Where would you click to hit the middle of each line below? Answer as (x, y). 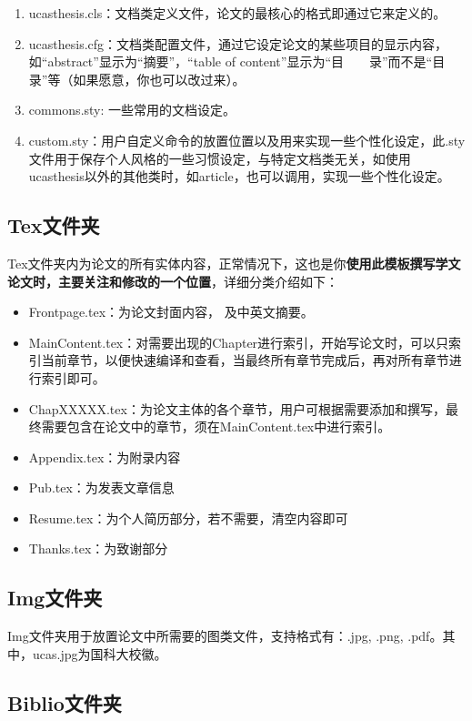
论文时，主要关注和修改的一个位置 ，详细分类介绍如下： (173, 281)
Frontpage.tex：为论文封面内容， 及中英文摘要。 (171, 312)
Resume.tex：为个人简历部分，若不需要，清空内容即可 (188, 518)
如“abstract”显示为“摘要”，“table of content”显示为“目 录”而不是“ (231, 61)
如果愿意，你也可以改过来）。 (159, 79)
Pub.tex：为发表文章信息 (101, 487)
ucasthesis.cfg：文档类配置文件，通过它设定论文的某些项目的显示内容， (238, 43)
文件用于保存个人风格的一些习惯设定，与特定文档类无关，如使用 (220, 158)
